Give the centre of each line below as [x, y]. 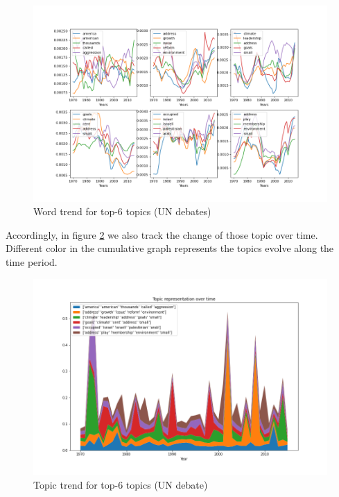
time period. [32, 262]
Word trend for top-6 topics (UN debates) [122, 211]
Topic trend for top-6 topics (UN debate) [121, 484]
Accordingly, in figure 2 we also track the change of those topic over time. [162, 234]
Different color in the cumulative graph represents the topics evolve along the [170, 248]
